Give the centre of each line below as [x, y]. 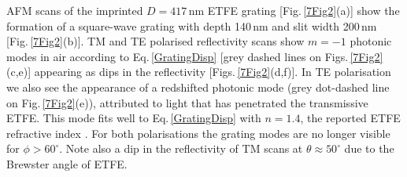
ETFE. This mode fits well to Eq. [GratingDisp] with [134, 118]
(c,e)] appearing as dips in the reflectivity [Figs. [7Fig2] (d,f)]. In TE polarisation [199, 72]
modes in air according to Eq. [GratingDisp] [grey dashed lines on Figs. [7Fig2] [195, 56]
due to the [369, 148]
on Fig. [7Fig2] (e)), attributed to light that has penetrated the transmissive [187, 102]
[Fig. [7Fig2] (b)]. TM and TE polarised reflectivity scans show [155, 41]
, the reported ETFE [350, 118]
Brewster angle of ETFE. [67, 163]
